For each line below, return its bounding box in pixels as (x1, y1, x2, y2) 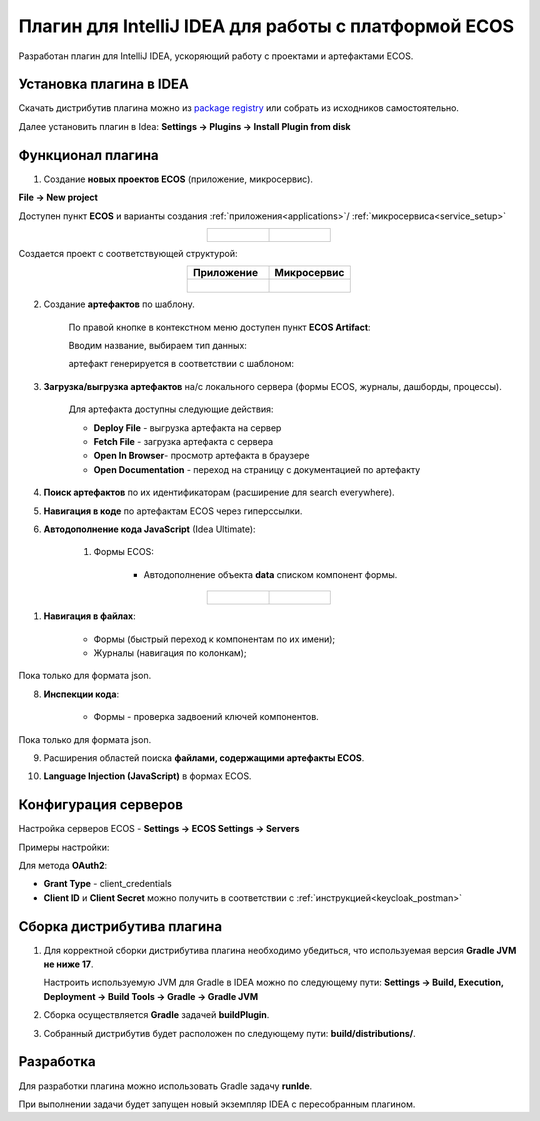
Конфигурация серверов (18, 796, 184, 814)
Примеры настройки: (18, 841, 110, 853)
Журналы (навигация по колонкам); (93, 646, 247, 659)
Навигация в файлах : (43, 610, 136, 622)
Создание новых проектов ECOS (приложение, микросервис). (43, 173, 314, 185)
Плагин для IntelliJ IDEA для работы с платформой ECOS (18, 15, 515, 37)
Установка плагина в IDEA (18, 76, 189, 93)
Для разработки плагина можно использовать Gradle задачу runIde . (18, 1080, 313, 1092)
